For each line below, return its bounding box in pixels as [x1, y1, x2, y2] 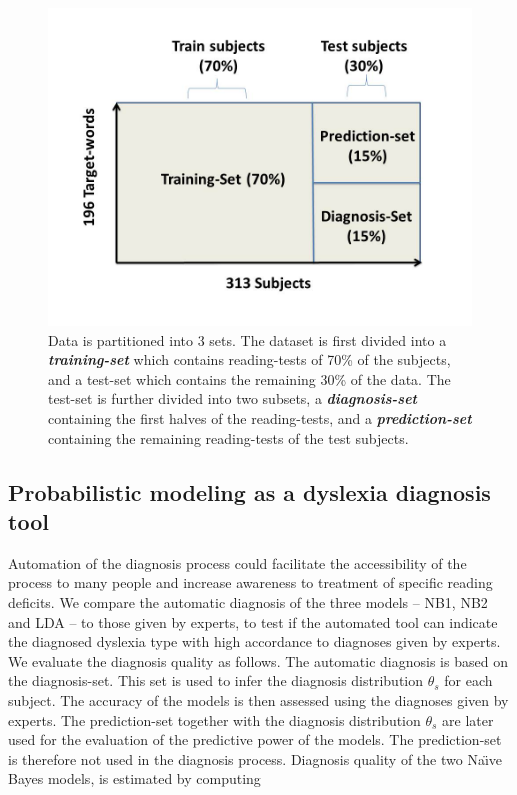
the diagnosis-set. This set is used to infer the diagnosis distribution [8, 670, 424, 691]
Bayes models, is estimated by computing [8, 768, 261, 789]
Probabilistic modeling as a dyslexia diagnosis [8, 476, 491, 507]
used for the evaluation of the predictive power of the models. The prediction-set [8, 729, 502, 750]
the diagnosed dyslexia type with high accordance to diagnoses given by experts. [8, 631, 501, 652]
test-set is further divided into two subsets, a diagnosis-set [48, 388, 418, 409]
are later [442, 709, 494, 730]
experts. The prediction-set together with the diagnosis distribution [8, 709, 421, 730]
